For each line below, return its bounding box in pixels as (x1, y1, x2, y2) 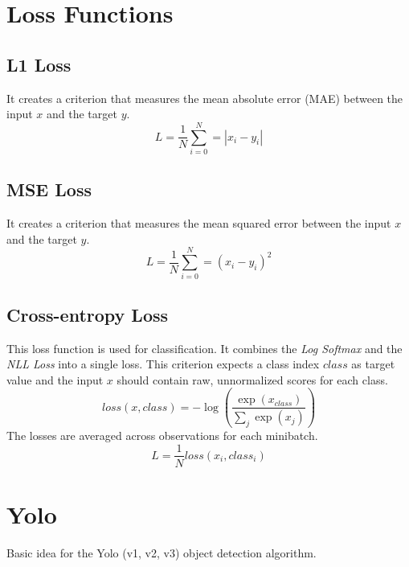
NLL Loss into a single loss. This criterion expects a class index (6, 355, 320, 372)
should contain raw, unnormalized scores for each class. (117, 371, 388, 388)
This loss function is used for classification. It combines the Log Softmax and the (6, 339, 403, 356)
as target (351, 355, 395, 372)
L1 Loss (6, 51, 72, 76)
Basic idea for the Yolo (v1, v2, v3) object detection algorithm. (6, 544, 317, 561)
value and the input (6, 371, 104, 388)
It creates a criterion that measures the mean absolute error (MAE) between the (6, 89, 403, 106)
